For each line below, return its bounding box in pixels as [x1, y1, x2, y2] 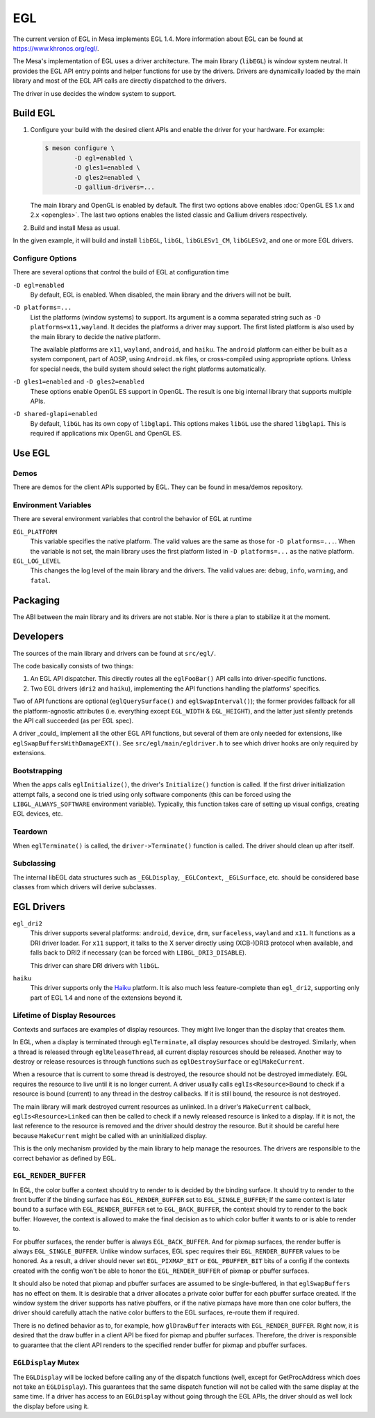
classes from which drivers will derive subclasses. [12, 883, 157, 891]
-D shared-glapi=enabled [12, 410, 97, 418]
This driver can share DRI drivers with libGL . [30, 961, 160, 969]
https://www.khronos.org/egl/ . [12, 44, 100, 52]
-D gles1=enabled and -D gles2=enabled [12, 377, 145, 386]
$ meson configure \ [44, 145, 115, 152]
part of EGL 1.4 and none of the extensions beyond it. [30, 994, 183, 1002]
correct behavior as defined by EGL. [12, 1154, 117, 1162]
